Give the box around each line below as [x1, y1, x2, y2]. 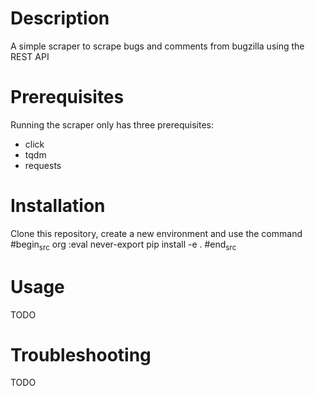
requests [24, 159, 62, 171]
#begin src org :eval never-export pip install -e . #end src [10, 238, 237, 252]
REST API [10, 50, 50, 62]
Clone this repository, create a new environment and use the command [10, 227, 303, 239]
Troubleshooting [10, 343, 152, 366]
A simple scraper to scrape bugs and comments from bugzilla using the [10, 40, 305, 52]
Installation [10, 195, 106, 217]
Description [10, 7, 110, 30]
